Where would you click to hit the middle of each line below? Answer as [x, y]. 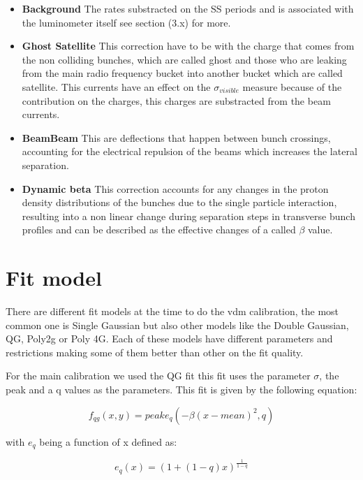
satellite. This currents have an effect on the [116, 86]
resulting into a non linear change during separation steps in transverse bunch [188, 216]
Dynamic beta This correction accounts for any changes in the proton [175, 188]
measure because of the [292, 86]
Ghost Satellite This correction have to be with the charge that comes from [188, 46]
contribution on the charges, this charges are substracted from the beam [176, 100]
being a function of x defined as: [108, 441]
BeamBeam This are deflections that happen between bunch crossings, [176, 137]
